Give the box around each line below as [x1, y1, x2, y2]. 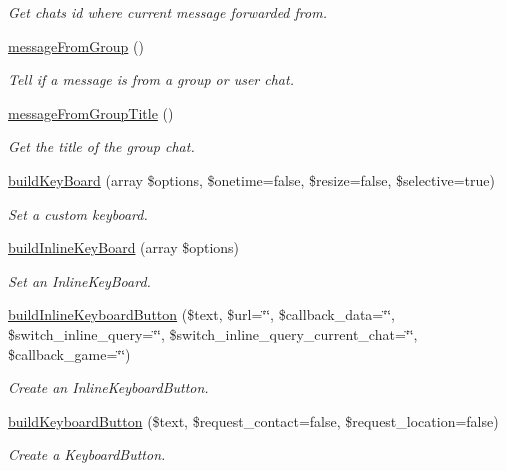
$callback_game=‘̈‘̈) [8, 343, 131, 364]
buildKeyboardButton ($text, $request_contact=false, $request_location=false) [8, 410, 499, 431]
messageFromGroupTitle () [8, 102, 174, 123]
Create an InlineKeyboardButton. [8, 377, 209, 398]
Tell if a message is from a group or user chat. [8, 69, 294, 90]
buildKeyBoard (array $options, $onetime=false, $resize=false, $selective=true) [8, 169, 495, 190]
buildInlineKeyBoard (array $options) [8, 237, 240, 258]
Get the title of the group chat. [8, 136, 195, 157]
